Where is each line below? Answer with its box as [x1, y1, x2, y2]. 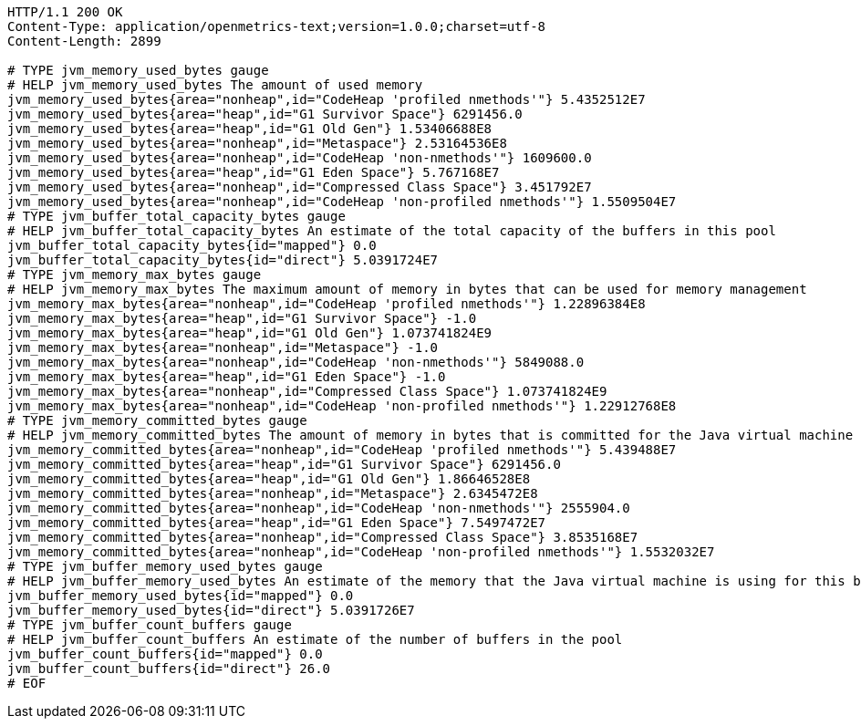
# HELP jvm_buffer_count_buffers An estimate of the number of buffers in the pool [7, 632, 623, 647]
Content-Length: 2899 [7, 34, 161, 48]
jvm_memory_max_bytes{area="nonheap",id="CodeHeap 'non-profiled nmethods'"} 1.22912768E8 [7, 399, 677, 413]
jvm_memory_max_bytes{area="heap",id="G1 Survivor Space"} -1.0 [7, 311, 477, 326]
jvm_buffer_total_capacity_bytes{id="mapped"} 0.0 [7, 238, 377, 253]
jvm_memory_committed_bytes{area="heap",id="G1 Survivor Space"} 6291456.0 [7, 457, 561, 472]
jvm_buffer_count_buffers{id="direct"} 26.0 [7, 661, 331, 676]
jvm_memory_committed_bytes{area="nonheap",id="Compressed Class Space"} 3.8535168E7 [7, 530, 638, 544]
